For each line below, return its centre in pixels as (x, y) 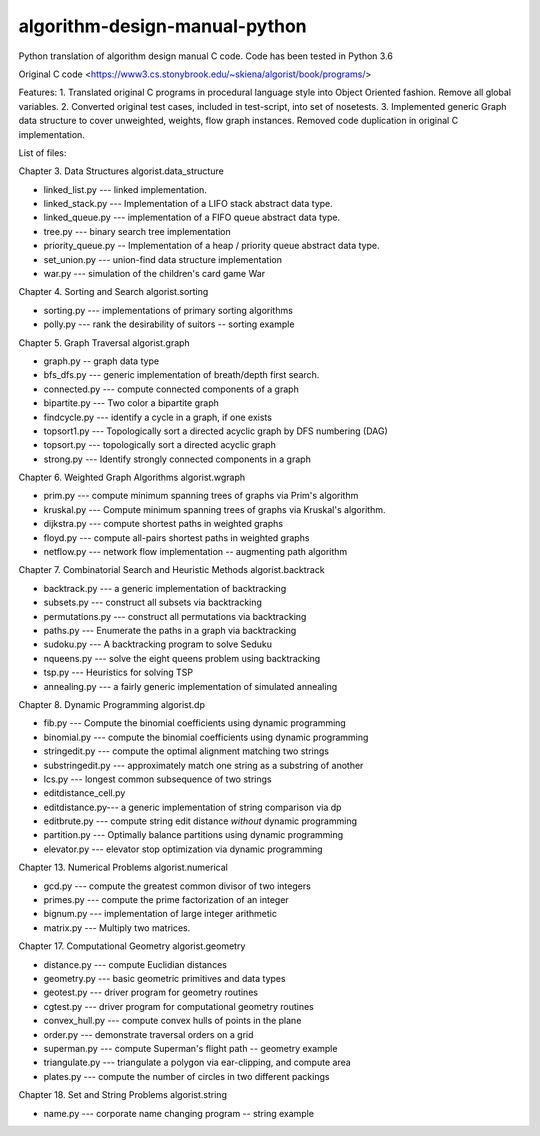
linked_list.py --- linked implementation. (125, 189)
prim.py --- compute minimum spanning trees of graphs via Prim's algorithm (201, 496)
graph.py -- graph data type (101, 361)
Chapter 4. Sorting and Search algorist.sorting (113, 292)
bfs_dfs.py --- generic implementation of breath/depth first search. (181, 375)
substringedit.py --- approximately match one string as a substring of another (203, 765)
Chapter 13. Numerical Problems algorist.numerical (123, 867)
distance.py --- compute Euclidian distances (135, 964)
